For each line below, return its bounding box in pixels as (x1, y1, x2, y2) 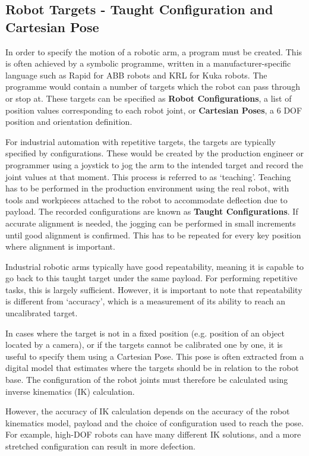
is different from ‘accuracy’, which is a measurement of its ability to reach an (5, 295, 286, 307)
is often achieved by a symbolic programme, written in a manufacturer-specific (5, 57, 291, 70)
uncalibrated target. (5, 307, 78, 319)
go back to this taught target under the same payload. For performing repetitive (5, 272, 298, 284)
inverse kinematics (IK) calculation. (5, 385, 135, 397)
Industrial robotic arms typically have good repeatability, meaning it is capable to (5, 260, 304, 272)
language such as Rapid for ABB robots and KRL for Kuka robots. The (5, 68, 267, 81)
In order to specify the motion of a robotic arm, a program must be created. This (5, 45, 302, 58)
